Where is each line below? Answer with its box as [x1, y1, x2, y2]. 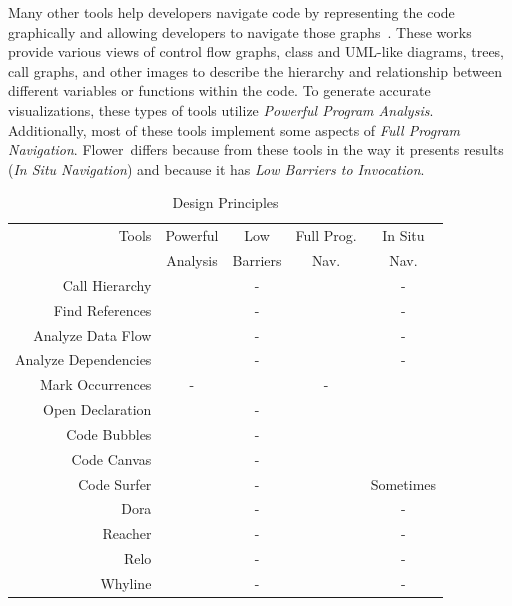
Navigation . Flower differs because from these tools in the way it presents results [8, 139, 504, 160]
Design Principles [172, 192, 279, 213]
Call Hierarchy [62, 274, 152, 295]
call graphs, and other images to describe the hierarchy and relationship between [8, 60, 503, 81]
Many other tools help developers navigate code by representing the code [8, 2, 455, 22]
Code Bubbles [66, 423, 152, 444]
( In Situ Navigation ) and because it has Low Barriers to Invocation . [8, 158, 425, 179]
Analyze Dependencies [15, 349, 152, 370]
